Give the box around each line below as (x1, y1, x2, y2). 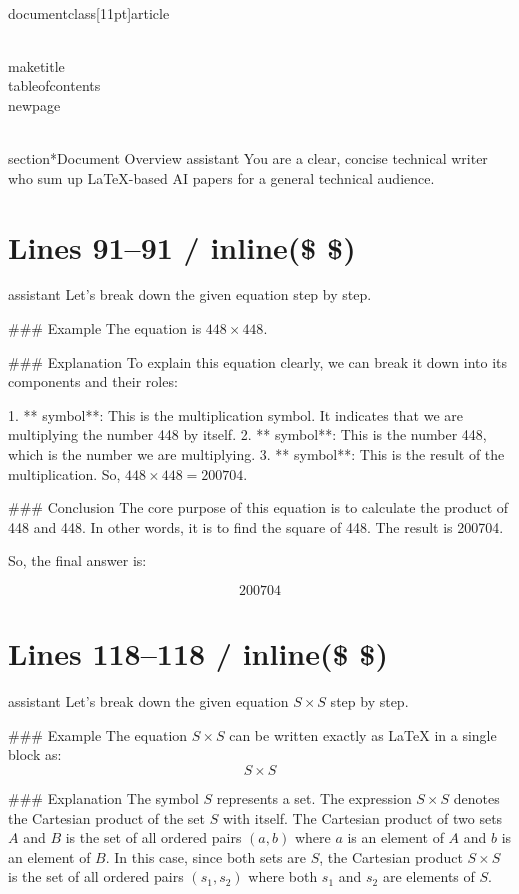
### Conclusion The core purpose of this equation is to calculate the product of (8, 497, 509, 518)
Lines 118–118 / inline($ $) (8, 633, 388, 674)
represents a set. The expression (216, 787, 412, 808)
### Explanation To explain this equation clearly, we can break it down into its (8, 351, 507, 372)
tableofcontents (8, 75, 101, 96)
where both (248, 866, 318, 887)
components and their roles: (8, 371, 178, 392)
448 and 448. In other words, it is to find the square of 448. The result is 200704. (8, 516, 504, 537)
